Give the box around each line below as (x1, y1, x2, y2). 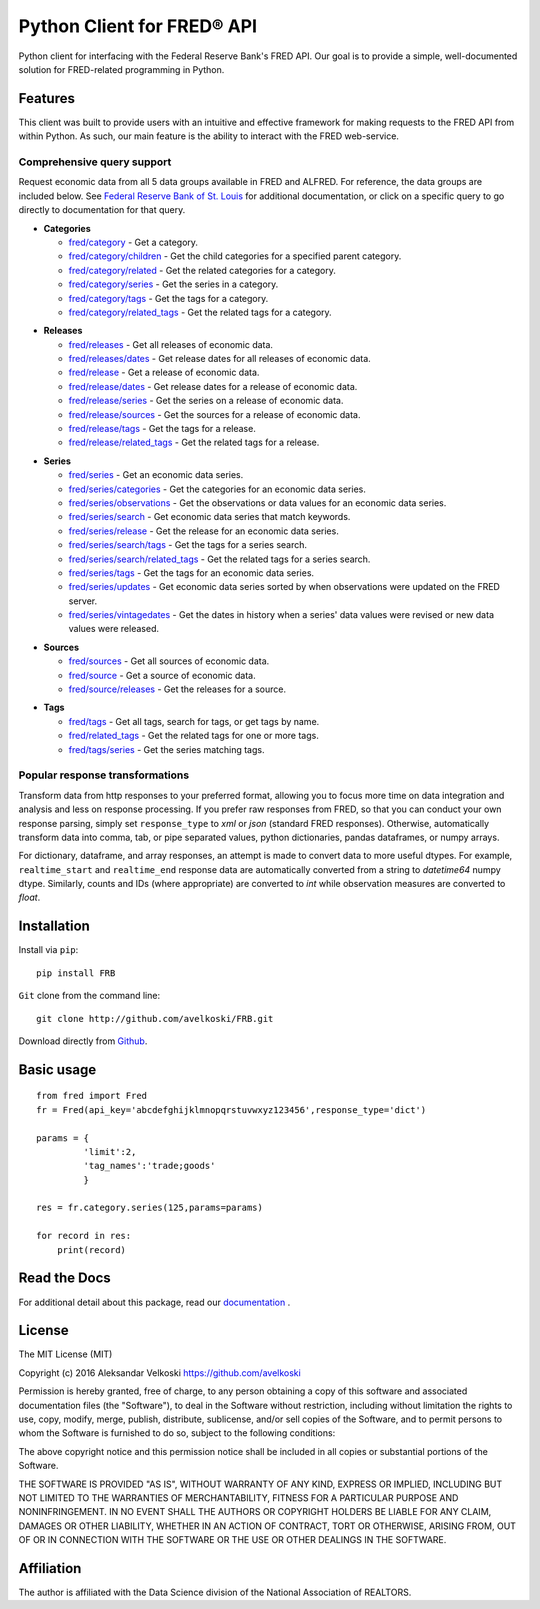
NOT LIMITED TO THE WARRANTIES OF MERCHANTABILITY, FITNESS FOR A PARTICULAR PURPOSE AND (18, 1491, 459, 1504)
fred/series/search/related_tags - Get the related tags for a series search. (68, 553, 371, 565)
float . (18, 891, 41, 904)
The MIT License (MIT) (18, 1348, 113, 1360)
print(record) (56, 1244, 127, 1255)
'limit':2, (83, 1146, 137, 1157)
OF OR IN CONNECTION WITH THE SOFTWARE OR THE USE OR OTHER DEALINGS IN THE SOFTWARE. (18, 1534, 447, 1546)
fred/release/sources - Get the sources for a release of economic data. (68, 408, 361, 420)
